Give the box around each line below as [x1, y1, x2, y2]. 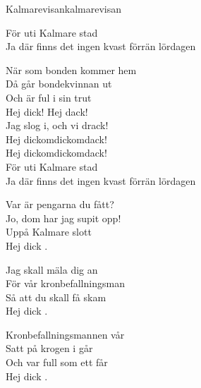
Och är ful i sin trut [6, 90, 92, 104]
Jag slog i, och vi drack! [6, 118, 109, 133]
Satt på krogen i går [6, 341, 93, 356]
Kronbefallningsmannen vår [6, 327, 125, 341]
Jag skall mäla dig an [6, 262, 98, 277]
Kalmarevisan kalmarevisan [6, 1, 121, 16]
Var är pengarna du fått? [6, 197, 114, 212]
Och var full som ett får [6, 355, 108, 370]
